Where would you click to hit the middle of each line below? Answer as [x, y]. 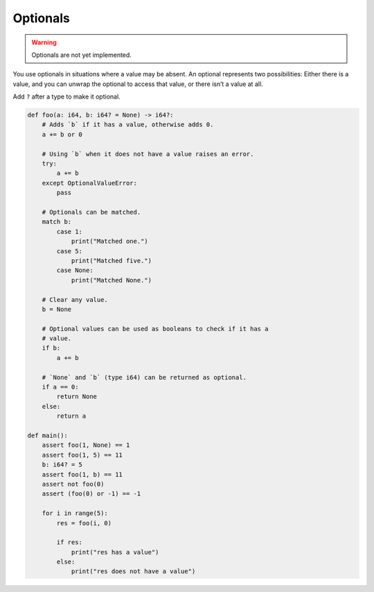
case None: [75, 270]
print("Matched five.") [112, 261]
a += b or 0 [62, 134]
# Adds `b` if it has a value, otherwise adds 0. [128, 125]
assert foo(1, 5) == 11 [82, 455]
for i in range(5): [75, 513]
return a [71, 416]
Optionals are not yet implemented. [81, 55]
